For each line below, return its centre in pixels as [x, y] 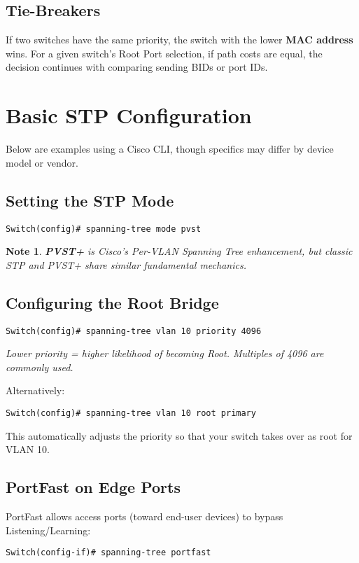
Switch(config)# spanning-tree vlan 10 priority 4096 [134, 331]
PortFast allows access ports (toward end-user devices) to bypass [145, 516]
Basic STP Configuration [129, 115]
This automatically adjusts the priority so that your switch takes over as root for [179, 435]
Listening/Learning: [48, 530]
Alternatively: [35, 390]
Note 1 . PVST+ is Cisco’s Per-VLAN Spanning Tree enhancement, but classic [179, 251]
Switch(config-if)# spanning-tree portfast [108, 553]
